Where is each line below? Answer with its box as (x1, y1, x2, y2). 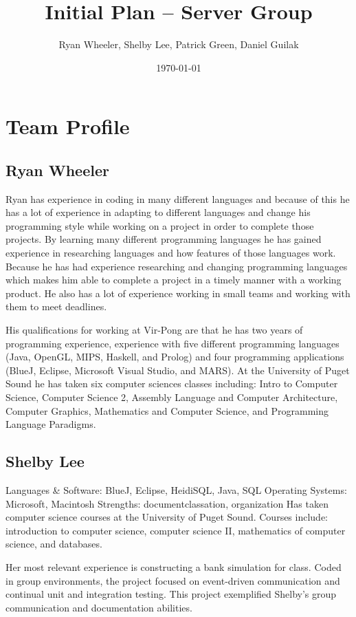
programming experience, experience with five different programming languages (5, 336, 340, 350)
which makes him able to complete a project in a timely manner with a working (5, 272, 342, 287)
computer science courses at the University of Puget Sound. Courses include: (5, 510, 329, 524)
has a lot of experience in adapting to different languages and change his (5, 205, 311, 219)
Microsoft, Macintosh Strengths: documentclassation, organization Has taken (5, 496, 329, 510)
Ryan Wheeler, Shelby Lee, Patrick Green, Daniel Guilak (58, 37, 299, 52)
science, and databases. (5, 537, 102, 551)
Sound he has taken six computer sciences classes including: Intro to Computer (5, 376, 338, 391)
